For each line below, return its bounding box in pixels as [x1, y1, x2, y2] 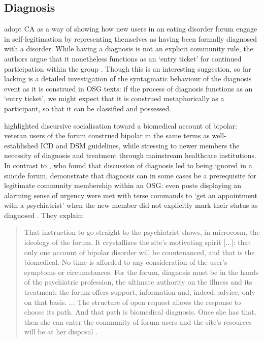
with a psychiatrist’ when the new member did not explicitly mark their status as [4, 200, 258, 210]
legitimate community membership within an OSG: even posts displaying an [4, 180, 242, 191]
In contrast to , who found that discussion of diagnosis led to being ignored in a [4, 160, 252, 170]
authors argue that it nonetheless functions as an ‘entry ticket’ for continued [4, 53, 242, 64]
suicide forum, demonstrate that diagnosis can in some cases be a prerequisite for [4, 170, 256, 180]
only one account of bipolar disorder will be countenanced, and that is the [24, 246, 255, 257]
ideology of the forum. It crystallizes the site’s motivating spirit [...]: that [24, 237, 251, 247]
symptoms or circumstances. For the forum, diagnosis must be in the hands [24, 266, 259, 277]
